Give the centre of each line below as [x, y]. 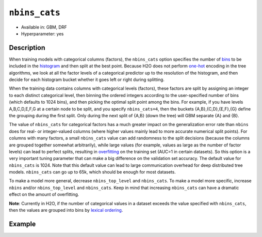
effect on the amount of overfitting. [44, 194]
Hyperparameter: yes [42, 33]
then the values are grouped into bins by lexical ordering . [66, 210]
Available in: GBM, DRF [44, 27]
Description [27, 48]
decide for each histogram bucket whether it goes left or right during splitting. [87, 79]
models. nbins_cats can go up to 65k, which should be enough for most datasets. [92, 172]
